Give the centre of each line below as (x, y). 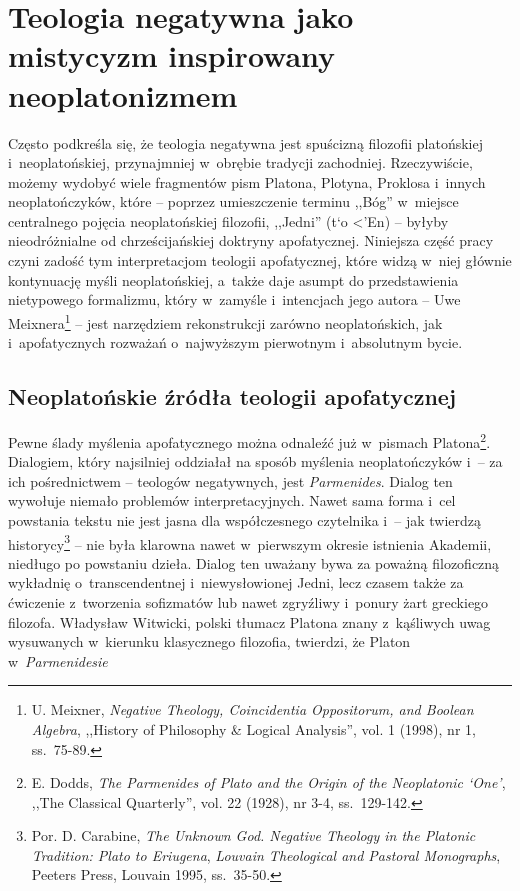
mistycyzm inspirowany (172, 55)
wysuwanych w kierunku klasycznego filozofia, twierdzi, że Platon (209, 641)
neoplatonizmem (123, 94)
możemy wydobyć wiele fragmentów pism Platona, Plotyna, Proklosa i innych (247, 181)
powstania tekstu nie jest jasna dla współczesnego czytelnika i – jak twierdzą (245, 519)
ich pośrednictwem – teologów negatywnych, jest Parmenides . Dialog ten (230, 480)
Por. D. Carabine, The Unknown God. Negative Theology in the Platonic (253, 835)
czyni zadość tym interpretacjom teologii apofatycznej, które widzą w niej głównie (260, 260)
